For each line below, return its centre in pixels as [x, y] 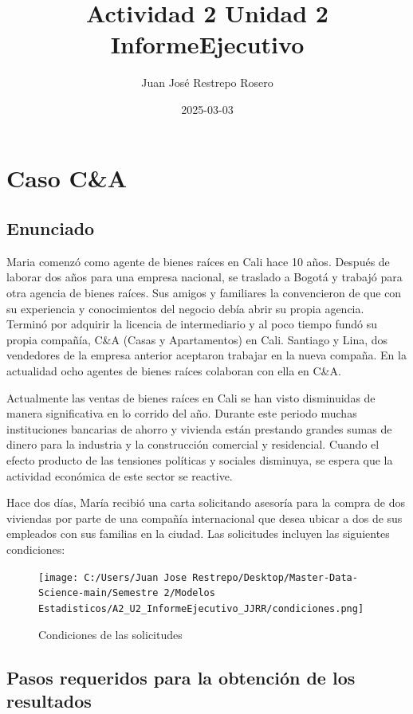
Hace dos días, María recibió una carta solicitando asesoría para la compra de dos [206, 502]
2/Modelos [189, 593]
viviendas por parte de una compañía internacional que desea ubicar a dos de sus [205, 518]
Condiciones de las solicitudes [110, 634]
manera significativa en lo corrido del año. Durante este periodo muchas [182, 413]
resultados [49, 700]
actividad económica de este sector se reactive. [120, 475]
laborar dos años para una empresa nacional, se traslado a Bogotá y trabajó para [205, 277]
